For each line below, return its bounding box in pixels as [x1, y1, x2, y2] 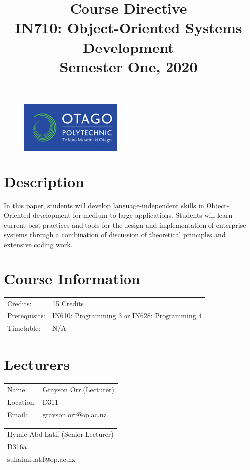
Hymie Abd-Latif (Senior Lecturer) [7, 429, 114, 439]
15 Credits [52, 298, 84, 309]
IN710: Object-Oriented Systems [15, 17, 242, 38]
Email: [7, 409, 27, 419]
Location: [7, 396, 36, 407]
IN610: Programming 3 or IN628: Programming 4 [52, 311, 202, 321]
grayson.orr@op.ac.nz [42, 409, 107, 419]
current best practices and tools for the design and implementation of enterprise [4, 219, 246, 230]
